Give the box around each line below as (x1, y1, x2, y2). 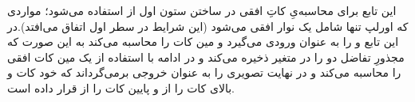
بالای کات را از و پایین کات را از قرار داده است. (7, 79, 235, 96)
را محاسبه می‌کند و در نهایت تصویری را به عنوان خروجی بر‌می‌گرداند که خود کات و (7, 64, 401, 81)
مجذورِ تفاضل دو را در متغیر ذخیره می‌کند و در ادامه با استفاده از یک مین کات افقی (7, 48, 405, 65)
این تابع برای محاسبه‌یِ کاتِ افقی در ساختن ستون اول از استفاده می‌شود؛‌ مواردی (7, 2, 397, 18)
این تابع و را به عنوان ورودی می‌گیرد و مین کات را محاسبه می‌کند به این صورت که (7, 33, 399, 50)
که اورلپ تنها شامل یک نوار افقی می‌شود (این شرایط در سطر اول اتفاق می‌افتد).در (7, 17, 409, 34)
